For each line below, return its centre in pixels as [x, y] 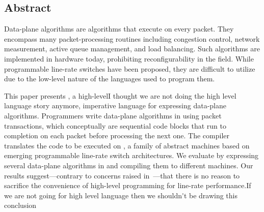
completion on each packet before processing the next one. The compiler [117, 135]
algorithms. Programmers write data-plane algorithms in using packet [113, 115]
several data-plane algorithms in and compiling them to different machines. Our [129, 165]
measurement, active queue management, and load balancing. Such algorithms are [132, 49]
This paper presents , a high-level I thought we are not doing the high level [120, 95]
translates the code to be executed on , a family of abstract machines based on [127, 145]
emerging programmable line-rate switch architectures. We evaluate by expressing [131, 155]
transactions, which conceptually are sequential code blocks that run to [115, 125]
